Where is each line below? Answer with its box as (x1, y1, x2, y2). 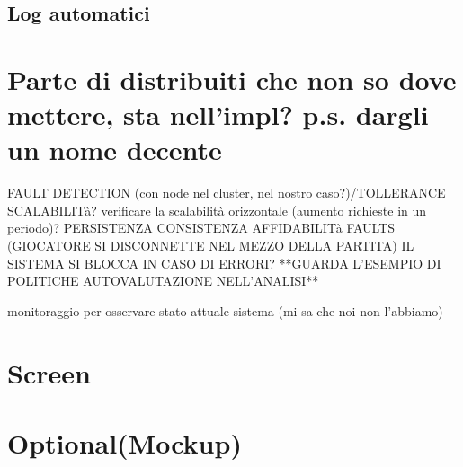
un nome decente (7, 131, 222, 168)
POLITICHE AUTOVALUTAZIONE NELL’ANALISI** (7, 271, 319, 290)
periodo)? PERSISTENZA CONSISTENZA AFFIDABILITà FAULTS (7, 218, 396, 237)
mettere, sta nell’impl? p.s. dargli (7, 96, 429, 133)
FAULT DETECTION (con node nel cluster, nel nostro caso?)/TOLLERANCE (7, 183, 446, 202)
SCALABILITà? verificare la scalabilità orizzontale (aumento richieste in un (7, 200, 427, 219)
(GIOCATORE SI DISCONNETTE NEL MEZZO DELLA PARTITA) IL (7, 236, 414, 255)
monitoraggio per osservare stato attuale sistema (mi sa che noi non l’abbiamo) (7, 301, 443, 320)
